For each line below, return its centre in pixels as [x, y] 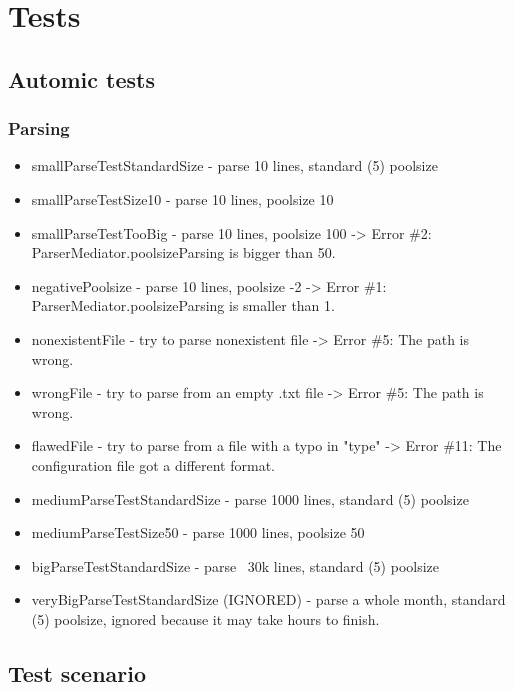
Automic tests [81, 78]
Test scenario [77, 672]
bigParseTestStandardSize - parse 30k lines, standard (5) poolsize [235, 565]
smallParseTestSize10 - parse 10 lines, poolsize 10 [182, 198]
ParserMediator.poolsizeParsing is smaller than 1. [183, 305]
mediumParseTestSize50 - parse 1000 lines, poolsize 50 [198, 532]
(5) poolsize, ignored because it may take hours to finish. [205, 618]
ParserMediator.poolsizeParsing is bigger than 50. [183, 252]
